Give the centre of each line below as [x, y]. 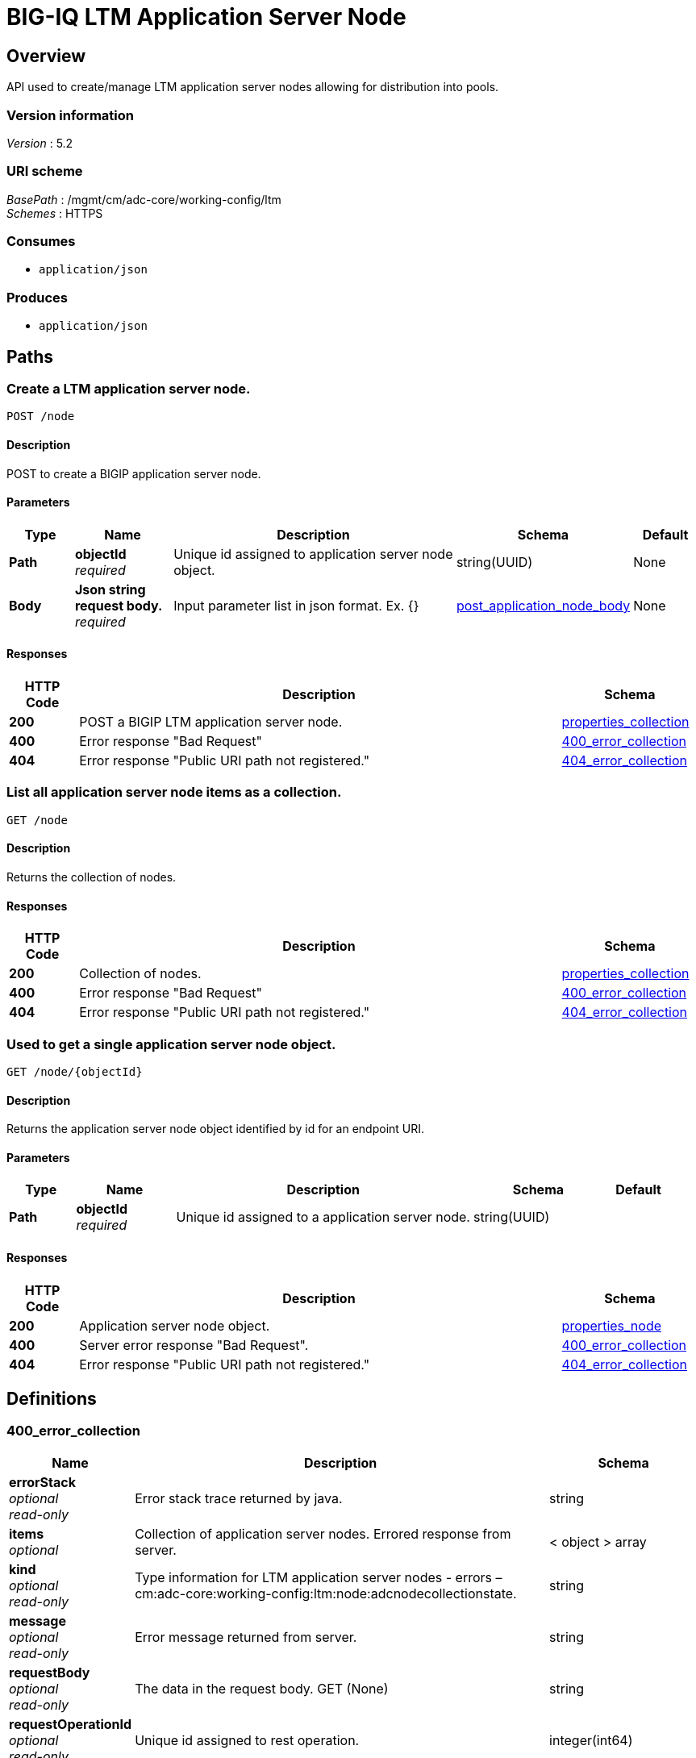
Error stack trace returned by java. [239, 1498]
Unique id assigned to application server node [313, 554]
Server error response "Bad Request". [194, 1345]
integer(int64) [591, 1740]
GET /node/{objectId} [75, 1071]
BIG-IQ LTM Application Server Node [206, 17]
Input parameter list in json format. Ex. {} [296, 605]
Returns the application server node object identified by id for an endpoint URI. [216, 1129]
